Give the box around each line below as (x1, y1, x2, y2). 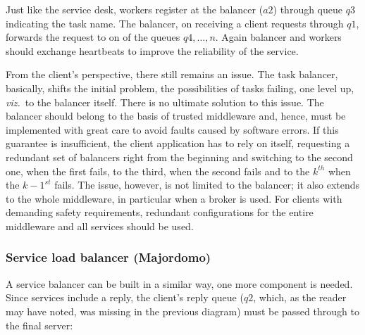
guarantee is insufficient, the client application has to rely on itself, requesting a (6, 136, 350, 151)
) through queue (273, 2, 343, 16)
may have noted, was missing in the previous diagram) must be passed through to (6, 303, 359, 318)
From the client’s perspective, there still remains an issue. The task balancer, (6, 67, 338, 82)
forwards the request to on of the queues (6, 30, 180, 44)
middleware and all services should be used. (6, 218, 194, 233)
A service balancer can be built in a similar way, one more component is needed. (6, 276, 353, 291)
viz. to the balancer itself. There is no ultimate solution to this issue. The (6, 94, 324, 109)
